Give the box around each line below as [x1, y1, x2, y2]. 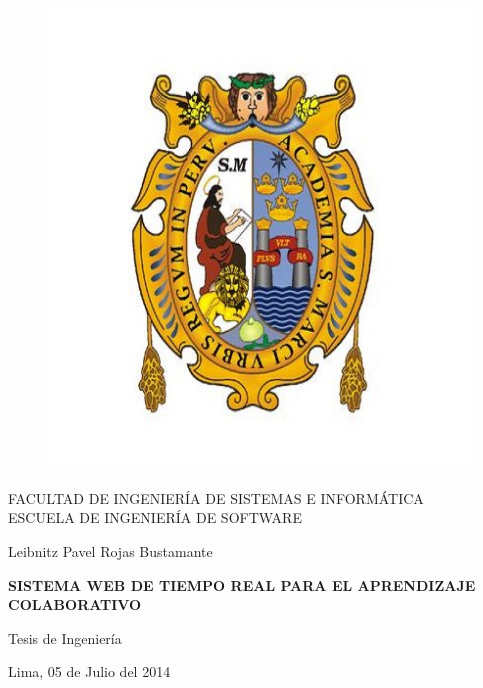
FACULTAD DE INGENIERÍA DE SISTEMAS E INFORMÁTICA [8, 487, 424, 508]
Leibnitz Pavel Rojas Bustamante [8, 540, 213, 561]
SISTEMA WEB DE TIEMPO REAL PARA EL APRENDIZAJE [8, 574, 476, 595]
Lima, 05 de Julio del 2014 [8, 661, 171, 682]
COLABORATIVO [8, 594, 142, 615]
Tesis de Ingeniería [8, 627, 122, 648]
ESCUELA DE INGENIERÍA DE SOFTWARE [8, 507, 302, 528]
